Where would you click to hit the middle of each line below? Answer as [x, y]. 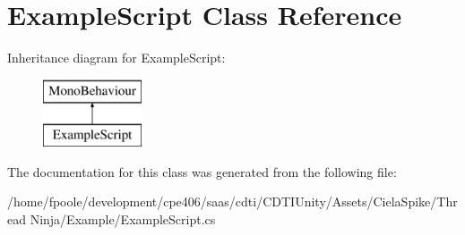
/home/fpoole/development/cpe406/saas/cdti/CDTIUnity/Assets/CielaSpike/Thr [232, 201]
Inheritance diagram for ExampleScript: [116, 58]
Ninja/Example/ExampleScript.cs [123, 219]
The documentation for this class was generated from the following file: [202, 171]
